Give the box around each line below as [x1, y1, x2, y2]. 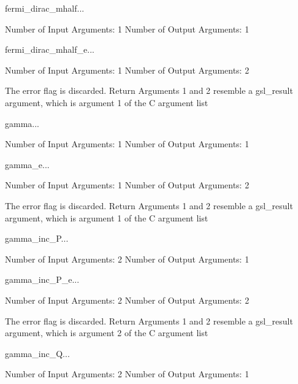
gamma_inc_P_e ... [5, 273, 80, 286]
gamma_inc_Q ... [5, 347, 70, 359]
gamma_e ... [5, 158, 50, 171]
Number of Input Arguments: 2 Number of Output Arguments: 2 [5, 293, 250, 306]
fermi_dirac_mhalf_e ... [5, 43, 94, 56]
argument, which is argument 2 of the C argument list [5, 326, 208, 339]
